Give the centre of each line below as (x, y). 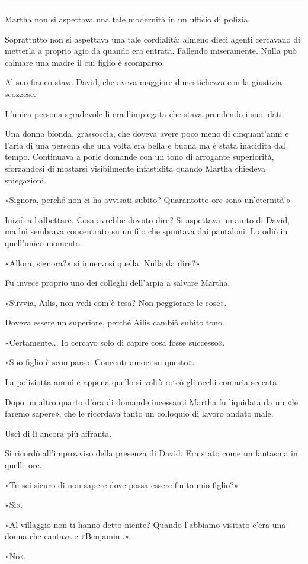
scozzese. (21, 93)
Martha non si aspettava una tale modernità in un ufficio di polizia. (128, 19)
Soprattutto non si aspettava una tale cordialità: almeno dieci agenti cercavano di (153, 39)
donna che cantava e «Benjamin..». (68, 536)
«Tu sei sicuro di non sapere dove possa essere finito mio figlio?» (122, 484)
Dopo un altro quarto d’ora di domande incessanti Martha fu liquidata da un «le (151, 402)
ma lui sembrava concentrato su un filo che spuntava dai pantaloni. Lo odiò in (146, 231)
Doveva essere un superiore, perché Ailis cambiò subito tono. (115, 322)
